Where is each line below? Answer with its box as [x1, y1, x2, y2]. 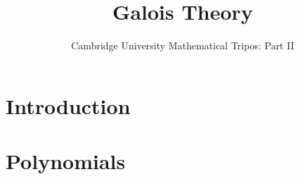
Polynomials [6, 147, 126, 175]
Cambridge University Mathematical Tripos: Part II [71, 38, 294, 53]
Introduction [6, 91, 131, 120]
